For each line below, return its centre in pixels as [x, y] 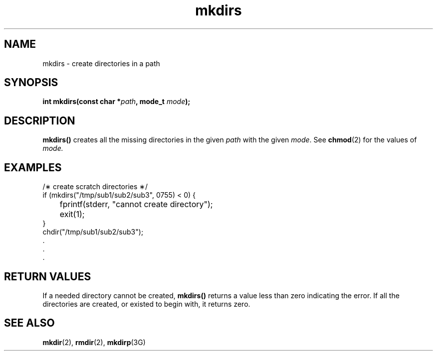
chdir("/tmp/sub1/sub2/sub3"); [93, 232]
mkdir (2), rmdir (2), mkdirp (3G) [94, 342]
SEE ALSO [29, 323]
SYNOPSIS [31, 83]
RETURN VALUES [48, 276]
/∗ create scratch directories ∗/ [95, 187]
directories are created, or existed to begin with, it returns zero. [146, 304]
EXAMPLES [33, 167]
